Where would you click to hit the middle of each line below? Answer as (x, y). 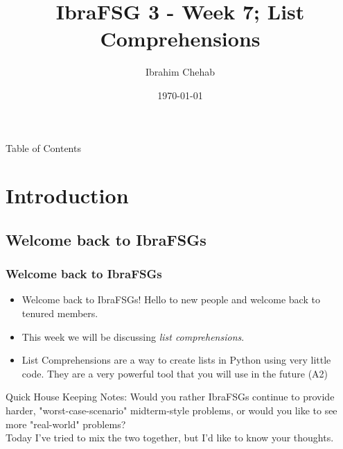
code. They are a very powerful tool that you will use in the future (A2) (175, 373)
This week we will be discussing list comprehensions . (133, 336)
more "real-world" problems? (66, 424)
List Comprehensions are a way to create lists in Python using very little (176, 360)
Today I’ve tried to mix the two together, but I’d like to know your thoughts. (170, 438)
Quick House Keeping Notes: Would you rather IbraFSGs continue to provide (170, 397)
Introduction (67, 195)
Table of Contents (43, 147)
